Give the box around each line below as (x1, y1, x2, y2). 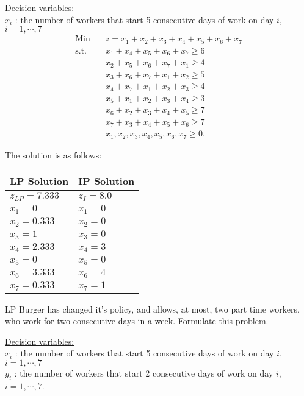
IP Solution (78, 174, 135, 188)
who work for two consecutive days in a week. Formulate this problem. (5, 314, 269, 327)
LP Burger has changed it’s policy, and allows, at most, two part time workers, (5, 302, 300, 315)
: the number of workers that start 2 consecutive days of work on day (14, 367, 273, 380)
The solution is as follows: (5, 148, 102, 161)
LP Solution (10, 174, 69, 188)
